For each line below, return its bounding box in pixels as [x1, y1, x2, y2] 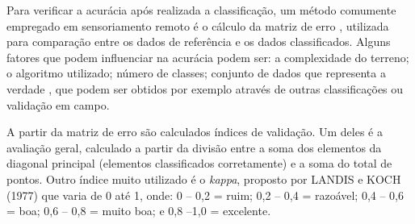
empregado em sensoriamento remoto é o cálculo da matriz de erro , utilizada [6, 17, 389, 34]
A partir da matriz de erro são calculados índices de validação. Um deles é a [6, 123, 383, 140]
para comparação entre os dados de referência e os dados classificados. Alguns [6, 33, 391, 50]
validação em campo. [6, 96, 110, 113]
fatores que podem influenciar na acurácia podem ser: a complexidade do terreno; [6, 48, 409, 65]
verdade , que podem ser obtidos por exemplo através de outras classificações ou [6, 80, 404, 97]
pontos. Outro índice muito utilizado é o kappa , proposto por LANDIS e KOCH [6, 170, 401, 187]
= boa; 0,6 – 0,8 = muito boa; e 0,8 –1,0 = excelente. [6, 202, 271, 219]
